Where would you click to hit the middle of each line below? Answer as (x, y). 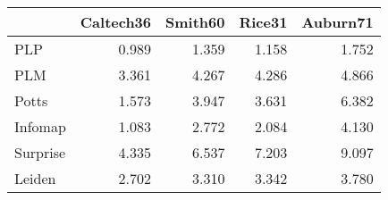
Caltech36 (116, 22)
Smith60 (195, 22)
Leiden (35, 178)
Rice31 (263, 22)
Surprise (40, 152)
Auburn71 (337, 22)
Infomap (40, 126)
